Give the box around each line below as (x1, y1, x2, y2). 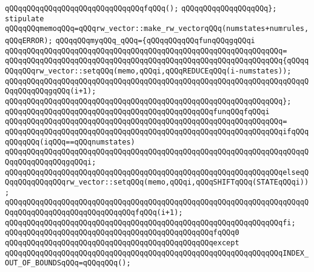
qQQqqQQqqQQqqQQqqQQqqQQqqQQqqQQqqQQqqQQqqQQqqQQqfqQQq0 (5, 228, 239, 237)
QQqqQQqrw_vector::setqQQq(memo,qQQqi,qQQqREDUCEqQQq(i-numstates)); (5, 66, 292, 75)
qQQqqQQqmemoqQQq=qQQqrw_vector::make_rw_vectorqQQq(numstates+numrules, (5, 24, 309, 33)
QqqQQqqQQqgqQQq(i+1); (5, 87, 96, 96)
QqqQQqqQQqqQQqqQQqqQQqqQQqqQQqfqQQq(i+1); (5, 208, 183, 217)
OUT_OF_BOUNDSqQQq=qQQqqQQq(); (5, 259, 131, 268)
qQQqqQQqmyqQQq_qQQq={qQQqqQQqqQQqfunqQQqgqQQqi (55, 36, 255, 45)
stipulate (5, 14, 44, 23)
